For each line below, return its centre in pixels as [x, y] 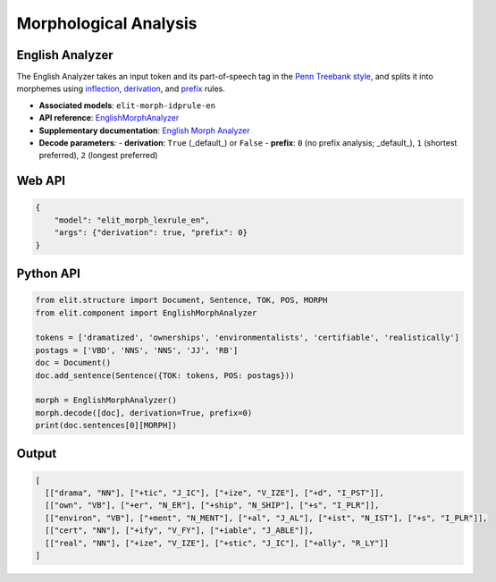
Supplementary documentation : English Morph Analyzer [144, 131]
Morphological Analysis [107, 23]
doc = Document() [73, 363]
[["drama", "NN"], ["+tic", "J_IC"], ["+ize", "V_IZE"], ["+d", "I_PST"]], [214, 493]
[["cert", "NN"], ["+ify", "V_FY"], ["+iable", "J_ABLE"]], [179, 531]
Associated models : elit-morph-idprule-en [127, 105]
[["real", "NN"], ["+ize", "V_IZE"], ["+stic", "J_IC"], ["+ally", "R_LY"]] [217, 543]
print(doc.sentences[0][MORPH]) [106, 426]
